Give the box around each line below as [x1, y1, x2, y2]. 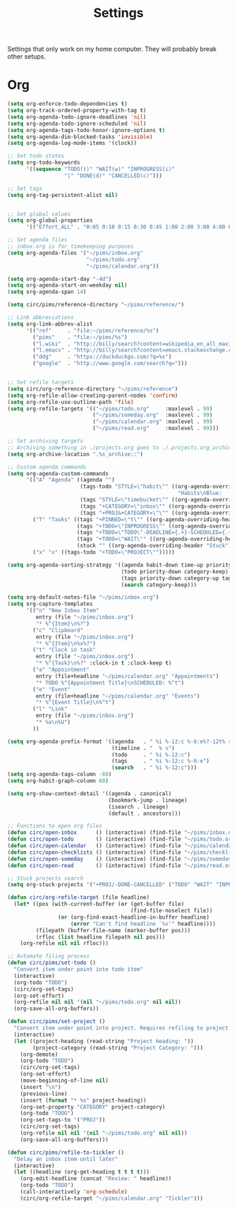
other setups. [7, 52, 47, 61]
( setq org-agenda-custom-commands [7, 470, 109, 477]
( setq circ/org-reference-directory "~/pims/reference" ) [7, 385, 178, 393]
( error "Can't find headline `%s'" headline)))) [70, 920, 217, 927]
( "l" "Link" [32, 705, 68, 713]
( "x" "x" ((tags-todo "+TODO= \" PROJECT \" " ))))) [32, 549, 175, 556]
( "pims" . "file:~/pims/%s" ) [32, 333, 128, 340]
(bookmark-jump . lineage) [108, 797, 188, 804]
